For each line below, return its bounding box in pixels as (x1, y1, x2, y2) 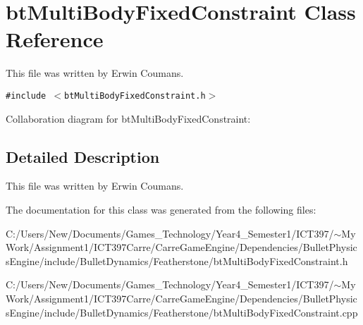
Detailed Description (6, 145, 160, 167)
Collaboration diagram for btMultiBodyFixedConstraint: (6, 111, 251, 125)
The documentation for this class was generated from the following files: (6, 202, 316, 216)
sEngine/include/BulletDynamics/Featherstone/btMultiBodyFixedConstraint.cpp (6, 305, 358, 319)
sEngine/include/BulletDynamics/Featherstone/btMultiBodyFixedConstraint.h (6, 253, 348, 268)
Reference (6, 25, 104, 54)
